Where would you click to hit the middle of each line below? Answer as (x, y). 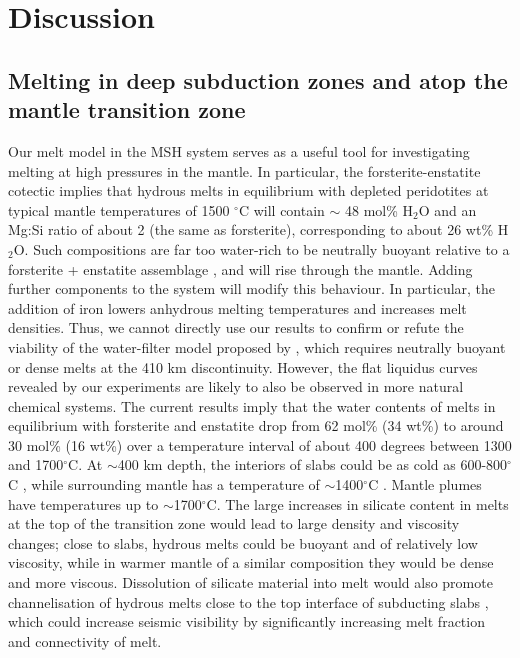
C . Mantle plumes (425, 484)
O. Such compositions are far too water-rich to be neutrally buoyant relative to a (261, 248)
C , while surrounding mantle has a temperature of (164, 484)
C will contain (281, 209)
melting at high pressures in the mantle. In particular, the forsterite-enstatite (244, 170)
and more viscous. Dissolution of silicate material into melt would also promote (250, 582)
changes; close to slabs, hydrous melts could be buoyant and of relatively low (243, 542)
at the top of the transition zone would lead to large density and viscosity (234, 523)
